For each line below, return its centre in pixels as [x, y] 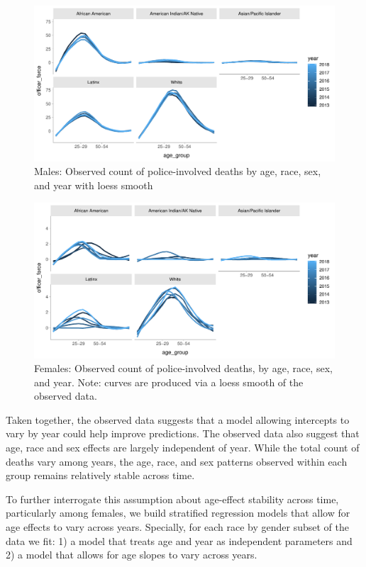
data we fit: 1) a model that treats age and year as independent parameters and [179, 540]
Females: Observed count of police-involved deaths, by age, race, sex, [183, 368]
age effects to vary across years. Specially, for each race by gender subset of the [178, 527]
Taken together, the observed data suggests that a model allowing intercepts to [178, 419]
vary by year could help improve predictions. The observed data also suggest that [183, 433]
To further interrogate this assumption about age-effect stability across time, [172, 499]
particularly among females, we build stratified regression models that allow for [178, 513]
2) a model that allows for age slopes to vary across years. [132, 555]
